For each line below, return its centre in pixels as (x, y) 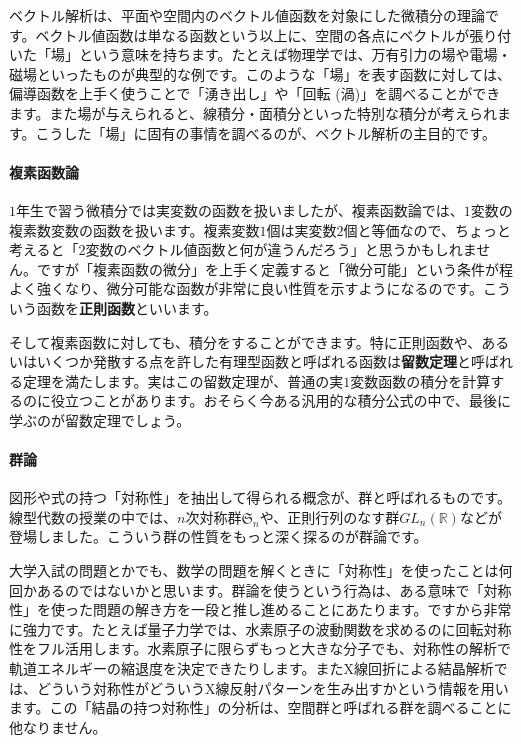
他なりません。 (58, 726)
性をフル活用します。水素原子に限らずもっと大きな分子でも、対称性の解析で (260, 648)
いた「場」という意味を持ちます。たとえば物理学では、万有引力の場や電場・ (260, 54)
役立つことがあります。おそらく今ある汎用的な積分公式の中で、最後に (281, 400)
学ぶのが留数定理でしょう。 (100, 419)
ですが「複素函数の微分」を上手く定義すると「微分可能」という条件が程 (274, 268)
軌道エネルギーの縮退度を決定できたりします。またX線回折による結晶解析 (251, 668)
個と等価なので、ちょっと (427, 229)
